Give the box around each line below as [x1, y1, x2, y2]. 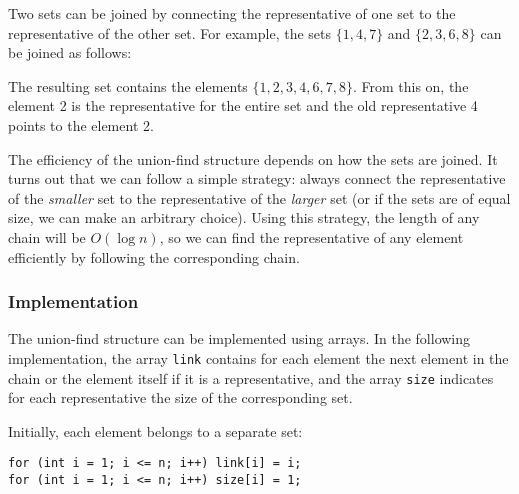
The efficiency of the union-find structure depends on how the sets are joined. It [8, 148, 498, 169]
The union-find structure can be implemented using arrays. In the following [8, 328, 471, 349]
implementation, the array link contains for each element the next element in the [8, 347, 509, 368]
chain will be [8, 226, 86, 247]
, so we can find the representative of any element [159, 226, 464, 247]
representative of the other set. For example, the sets [8, 22, 332, 43]
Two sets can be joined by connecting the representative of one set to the [8, 3, 456, 23]
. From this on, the [352, 75, 469, 96]
